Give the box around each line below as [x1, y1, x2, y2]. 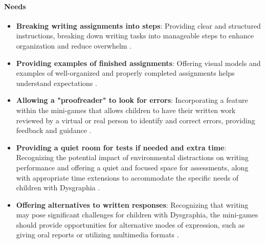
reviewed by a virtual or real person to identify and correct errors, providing [16, 115, 255, 125]
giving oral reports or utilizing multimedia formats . [16, 229, 179, 240]
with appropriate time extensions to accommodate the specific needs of [16, 172, 239, 183]
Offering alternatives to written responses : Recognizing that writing [16, 199, 249, 210]
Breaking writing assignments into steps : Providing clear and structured [16, 20, 261, 31]
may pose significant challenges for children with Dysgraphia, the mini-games [16, 209, 258, 220]
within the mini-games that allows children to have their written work [16, 104, 236, 115]
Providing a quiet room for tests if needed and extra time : [16, 142, 227, 152]
